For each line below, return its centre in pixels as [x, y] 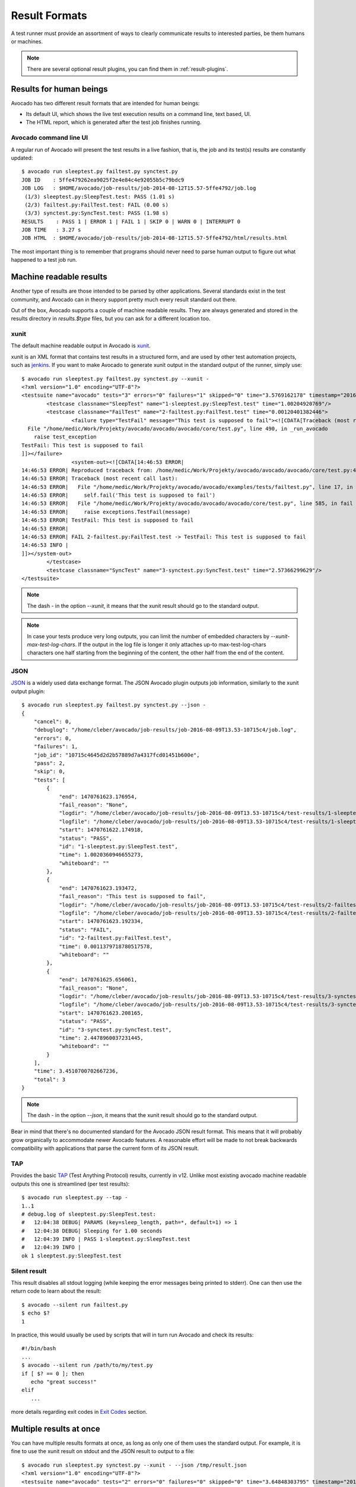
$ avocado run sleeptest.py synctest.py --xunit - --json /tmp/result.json [134, 1465]
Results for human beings [59, 89]
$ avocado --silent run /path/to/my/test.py [88, 1365]
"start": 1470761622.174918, [101, 830]
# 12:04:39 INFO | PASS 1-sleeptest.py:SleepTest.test [106, 1239]
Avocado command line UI [50, 138]
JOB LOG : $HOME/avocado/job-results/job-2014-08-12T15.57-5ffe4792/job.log [139, 188]
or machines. [27, 41]
